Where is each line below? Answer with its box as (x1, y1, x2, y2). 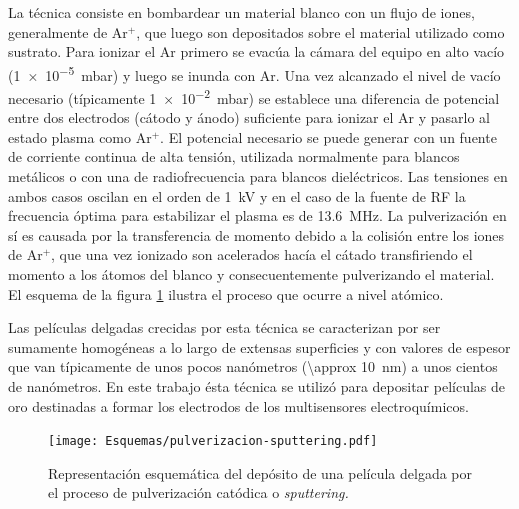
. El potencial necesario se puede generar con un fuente (160, 126, 497, 147)
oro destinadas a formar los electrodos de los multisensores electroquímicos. (8, 395, 469, 416)
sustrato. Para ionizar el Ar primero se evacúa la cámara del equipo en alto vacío (8, 41, 505, 62)
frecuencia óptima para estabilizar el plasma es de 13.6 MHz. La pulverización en (8, 205, 507, 226)
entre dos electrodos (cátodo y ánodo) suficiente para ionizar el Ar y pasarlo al (8, 107, 490, 128)
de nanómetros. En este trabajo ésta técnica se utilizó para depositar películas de (8, 376, 506, 396)
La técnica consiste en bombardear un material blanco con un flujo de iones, (8, 2, 475, 22)
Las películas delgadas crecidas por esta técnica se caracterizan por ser (8, 317, 441, 338)
